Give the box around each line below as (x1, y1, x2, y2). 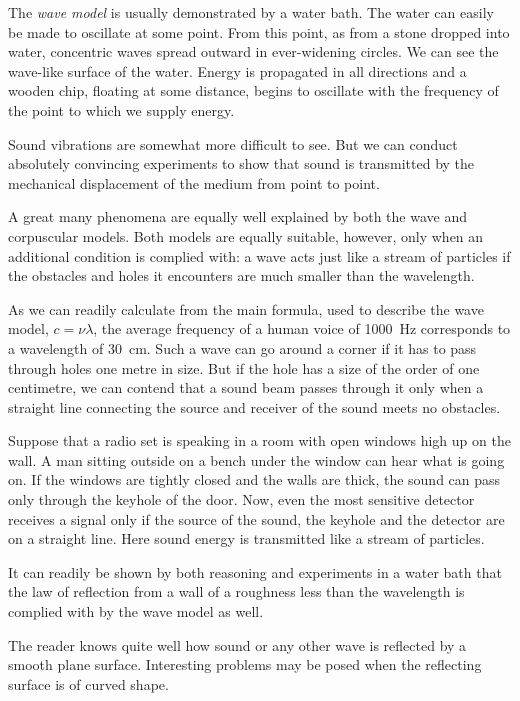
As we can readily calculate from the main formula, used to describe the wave (8, 298, 484, 319)
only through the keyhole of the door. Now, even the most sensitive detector (8, 489, 475, 510)
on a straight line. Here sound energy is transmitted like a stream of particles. (8, 528, 485, 549)
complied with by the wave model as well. (8, 601, 264, 622)
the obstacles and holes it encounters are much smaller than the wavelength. (8, 265, 475, 286)
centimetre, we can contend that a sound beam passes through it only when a (8, 377, 484, 398)
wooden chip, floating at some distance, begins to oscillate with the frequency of (8, 80, 499, 101)
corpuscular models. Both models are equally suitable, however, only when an (8, 225, 484, 246)
